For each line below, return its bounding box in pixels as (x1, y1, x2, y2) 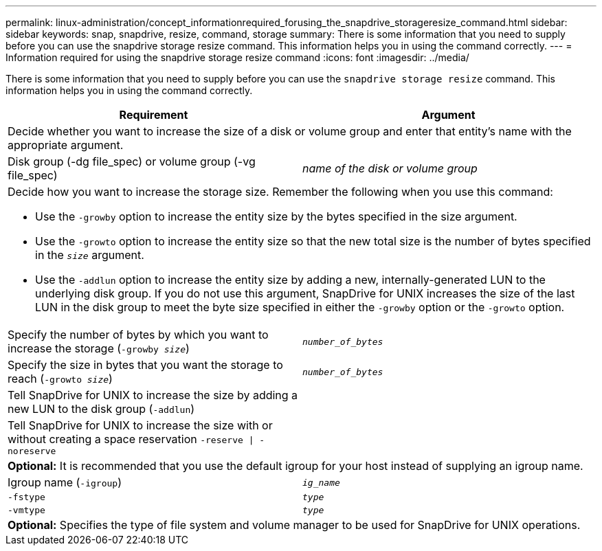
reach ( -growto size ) (8, 372, 113, 385)
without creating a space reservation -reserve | (8, 432, 254, 446)
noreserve (8, 446, 56, 456)
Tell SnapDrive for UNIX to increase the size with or (8, 418, 273, 432)
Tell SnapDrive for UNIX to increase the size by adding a (8, 388, 298, 402)
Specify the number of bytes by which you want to (8, 328, 269, 341)
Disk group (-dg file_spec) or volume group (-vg (8, 155, 256, 168)
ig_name (302, 477, 340, 488)
